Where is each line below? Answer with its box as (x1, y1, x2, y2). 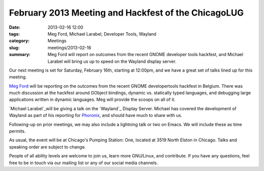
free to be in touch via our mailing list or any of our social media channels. (9, 160, 158, 166)
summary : (9, 52, 31, 57)
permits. (9, 128, 26, 134)
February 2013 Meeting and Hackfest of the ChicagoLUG (9, 7, 244, 18)
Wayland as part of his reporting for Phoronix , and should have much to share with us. (9, 113, 183, 118)
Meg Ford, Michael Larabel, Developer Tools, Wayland (47, 31, 156, 37)
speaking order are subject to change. (9, 144, 86, 150)
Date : (9, 24, 21, 30)
